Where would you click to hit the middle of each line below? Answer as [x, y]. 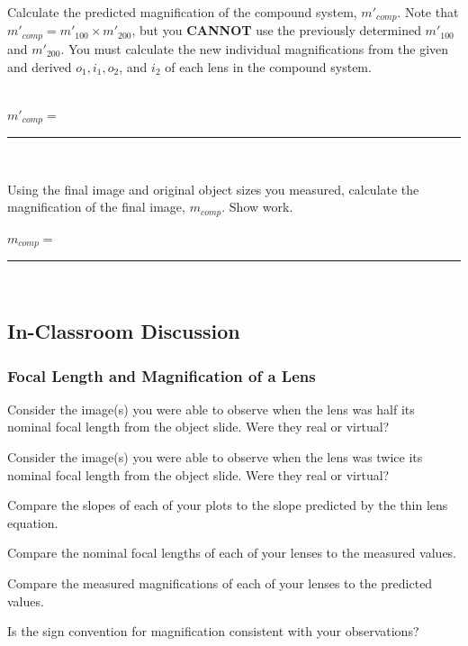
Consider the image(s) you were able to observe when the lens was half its [211, 409]
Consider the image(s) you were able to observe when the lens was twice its [215, 457]
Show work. [261, 207]
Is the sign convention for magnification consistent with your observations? [213, 631]
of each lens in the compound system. [268, 66]
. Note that [428, 12]
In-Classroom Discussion [124, 331]
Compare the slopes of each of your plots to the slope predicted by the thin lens [228, 505]
